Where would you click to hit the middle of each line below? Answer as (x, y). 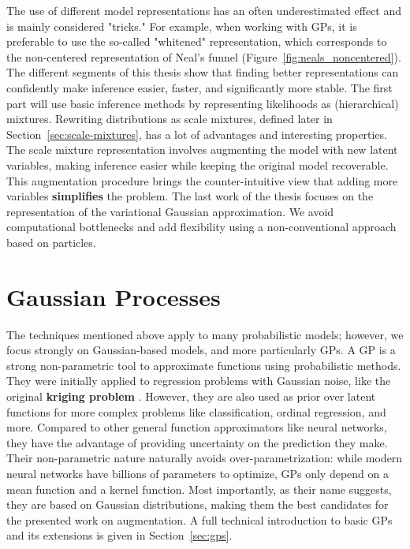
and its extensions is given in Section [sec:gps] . (119, 535)
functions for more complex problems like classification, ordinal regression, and (196, 411)
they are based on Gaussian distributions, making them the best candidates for (198, 504)
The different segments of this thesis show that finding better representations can (203, 72)
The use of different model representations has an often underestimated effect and (204, 10)
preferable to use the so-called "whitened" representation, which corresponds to (197, 41)
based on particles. (51, 242)
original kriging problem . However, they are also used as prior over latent (191, 396)
